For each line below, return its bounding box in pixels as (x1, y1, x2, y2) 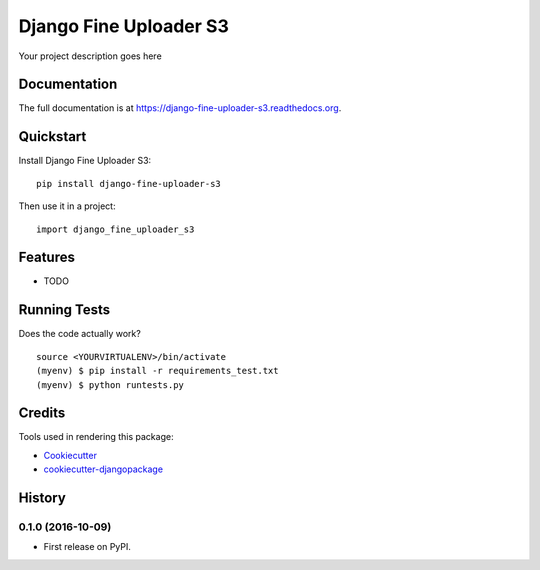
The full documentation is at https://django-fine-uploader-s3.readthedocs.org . (18, 102, 342, 114)
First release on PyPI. (43, 541, 132, 553)
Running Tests (18, 301, 110, 319)
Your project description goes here (18, 50, 162, 62)
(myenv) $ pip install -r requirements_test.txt (36, 365, 279, 377)
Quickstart (18, 128, 87, 145)
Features (18, 249, 75, 266)
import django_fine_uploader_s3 (36, 223, 195, 235)
